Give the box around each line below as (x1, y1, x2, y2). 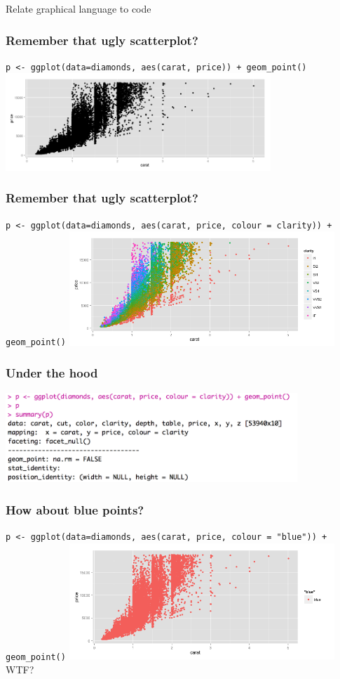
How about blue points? (6, 500, 144, 518)
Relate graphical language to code (6, 1, 151, 15)
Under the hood (6, 364, 98, 382)
